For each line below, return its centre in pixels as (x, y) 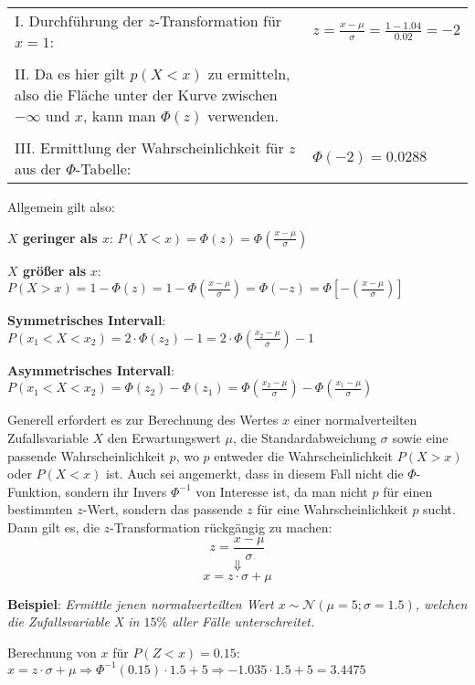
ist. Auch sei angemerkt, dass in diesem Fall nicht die (254, 474)
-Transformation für (218, 21)
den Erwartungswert (164, 437)
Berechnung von (52, 652)
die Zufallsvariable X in (74, 622)
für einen (408, 491)
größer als (54, 270)
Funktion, (34, 491)
